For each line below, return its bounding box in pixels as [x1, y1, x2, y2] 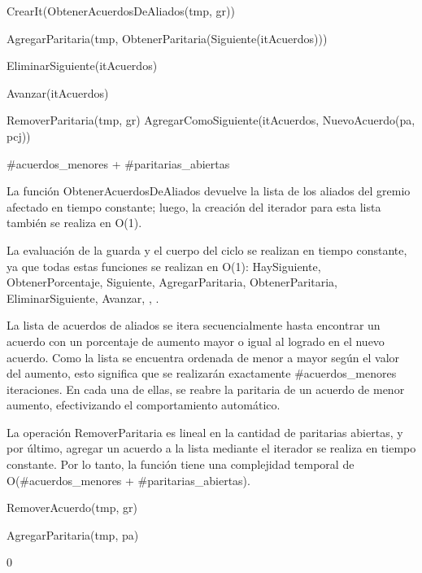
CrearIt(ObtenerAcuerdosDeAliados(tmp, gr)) [7, 2, 235, 19]
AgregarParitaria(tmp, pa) [7, 526, 139, 543]
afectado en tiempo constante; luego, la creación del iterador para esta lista [7, 198, 381, 215]
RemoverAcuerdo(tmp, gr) [7, 499, 137, 516]
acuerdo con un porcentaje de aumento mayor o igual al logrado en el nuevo [7, 332, 385, 349]
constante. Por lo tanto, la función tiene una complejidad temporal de [7, 456, 355, 473]
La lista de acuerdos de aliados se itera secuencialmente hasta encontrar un [7, 317, 381, 334]
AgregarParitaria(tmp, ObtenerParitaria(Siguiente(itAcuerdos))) [7, 29, 328, 46]
